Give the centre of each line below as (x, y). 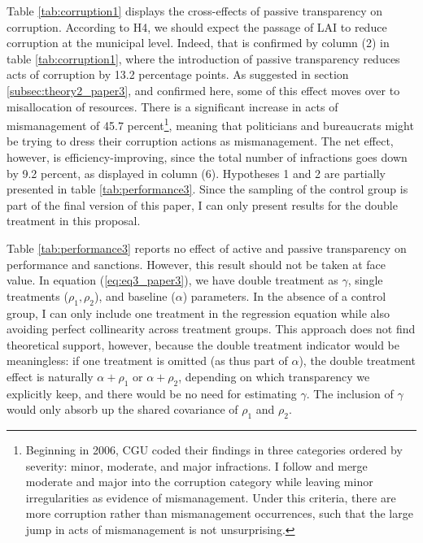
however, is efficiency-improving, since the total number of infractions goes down (207, 157)
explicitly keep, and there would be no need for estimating (152, 393)
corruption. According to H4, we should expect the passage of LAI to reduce (197, 26)
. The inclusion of (350, 393)
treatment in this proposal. (74, 221)
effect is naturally (50, 376)
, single (365, 280)
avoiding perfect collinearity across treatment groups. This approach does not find (211, 329)
